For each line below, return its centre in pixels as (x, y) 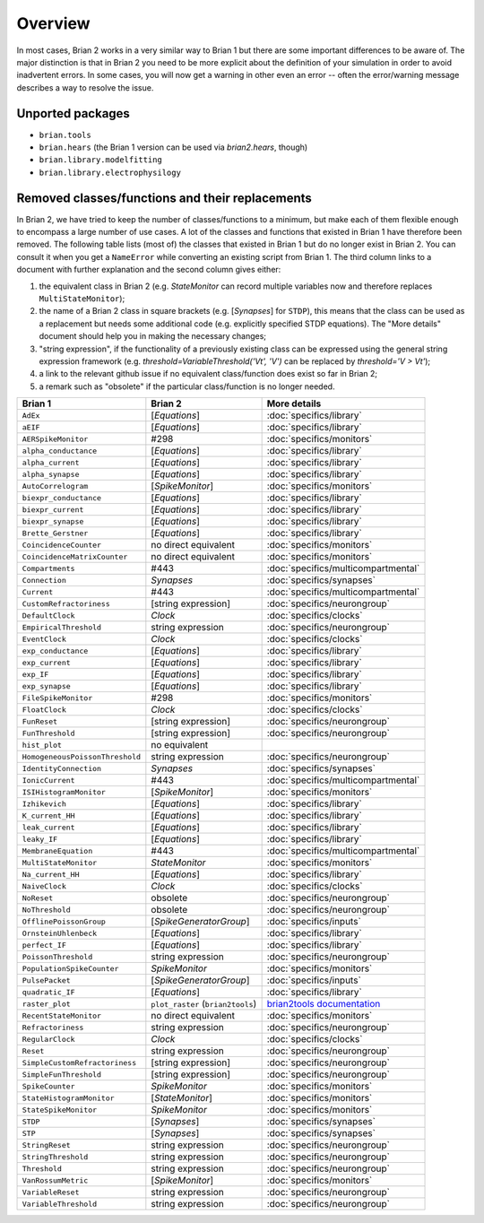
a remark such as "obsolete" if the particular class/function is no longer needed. (187, 386)
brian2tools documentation (324, 1004)
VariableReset (51, 1192)
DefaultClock (48, 616)
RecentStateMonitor (62, 1015)
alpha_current (51, 462)
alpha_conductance (60, 451)
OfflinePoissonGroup (64, 921)
